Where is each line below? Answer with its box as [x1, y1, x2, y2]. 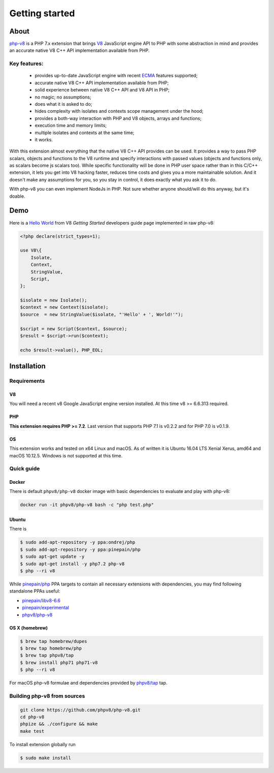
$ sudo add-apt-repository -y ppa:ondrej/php [20, 539, 135, 545]
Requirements [9, 378, 45, 385]
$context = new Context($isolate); [20, 304, 109, 310]
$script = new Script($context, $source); [20, 326, 127, 331]
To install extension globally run [9, 741, 76, 747]
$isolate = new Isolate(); [20, 297, 87, 303]
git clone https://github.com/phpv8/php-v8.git [20, 707, 141, 713]
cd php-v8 [20, 714, 45, 720]
